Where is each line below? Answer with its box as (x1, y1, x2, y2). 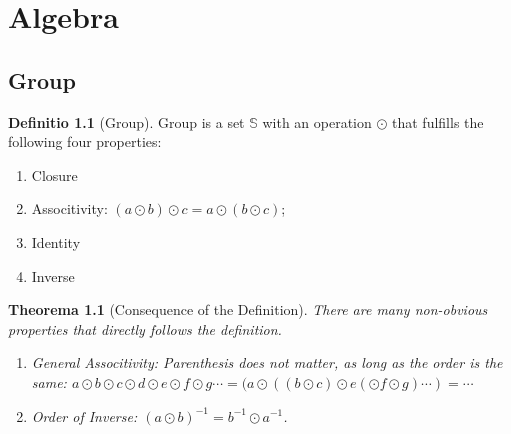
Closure (31, 164, 78, 185)
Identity (31, 231, 81, 252)
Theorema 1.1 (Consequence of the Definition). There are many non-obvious (8, 299, 488, 320)
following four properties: (8, 131, 162, 152)
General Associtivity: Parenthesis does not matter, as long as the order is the (31, 352, 503, 373)
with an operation (262, 111, 372, 132)
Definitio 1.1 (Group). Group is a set (8, 111, 245, 132)
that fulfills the (392, 111, 484, 132)
